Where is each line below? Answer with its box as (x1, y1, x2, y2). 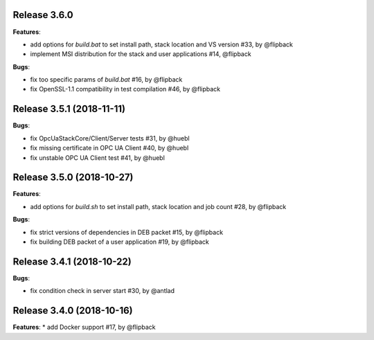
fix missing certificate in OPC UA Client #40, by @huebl (30, 144, 189, 152)
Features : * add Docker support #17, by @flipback (12, 323, 156, 332)
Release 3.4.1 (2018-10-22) (12, 256, 132, 267)
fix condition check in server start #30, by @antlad (30, 287, 175, 295)
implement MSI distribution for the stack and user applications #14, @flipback (30, 50, 252, 58)
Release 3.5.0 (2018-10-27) (12, 172, 134, 184)
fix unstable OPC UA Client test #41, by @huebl (30, 153, 166, 162)
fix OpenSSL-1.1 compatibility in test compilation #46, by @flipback (30, 85, 221, 93)
